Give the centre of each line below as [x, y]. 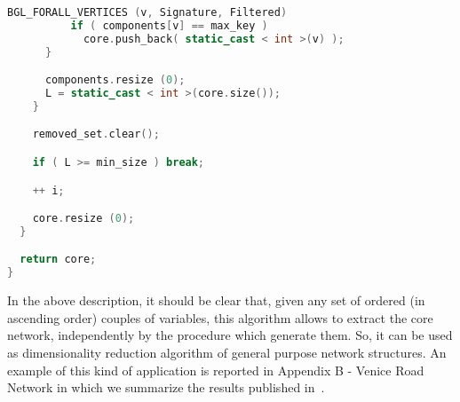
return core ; [58, 260]
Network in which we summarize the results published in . [166, 387]
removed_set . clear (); [96, 134]
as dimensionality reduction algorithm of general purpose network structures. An [227, 352]
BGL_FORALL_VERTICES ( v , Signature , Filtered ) [147, 12]
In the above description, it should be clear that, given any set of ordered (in [216, 300]
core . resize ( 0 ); [83, 219]
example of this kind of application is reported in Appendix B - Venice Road [216, 370]
